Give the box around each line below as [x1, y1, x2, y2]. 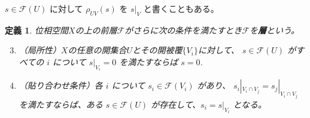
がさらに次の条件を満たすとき [124, 23, 242, 36]
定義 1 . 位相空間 [5, 23, 68, 36]
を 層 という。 [249, 23, 300, 36]
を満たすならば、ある [19, 98, 103, 110]
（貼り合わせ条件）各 [19, 79, 103, 92]
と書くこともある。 [143, 2, 219, 14]
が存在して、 [151, 98, 201, 110]
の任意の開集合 [68, 44, 127, 56]
